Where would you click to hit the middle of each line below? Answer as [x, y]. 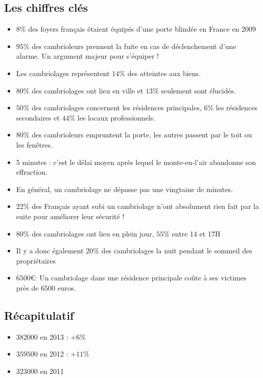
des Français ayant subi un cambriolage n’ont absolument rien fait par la [145, 206]
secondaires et [38, 117]
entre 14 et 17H [196, 233]
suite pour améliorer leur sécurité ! [70, 216]
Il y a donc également [50, 251]
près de [27, 287]
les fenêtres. [34, 144]
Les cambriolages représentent [63, 73]
